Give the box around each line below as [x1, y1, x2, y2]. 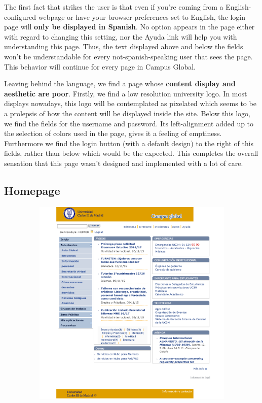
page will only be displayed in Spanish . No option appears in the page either [4, 21, 255, 32]
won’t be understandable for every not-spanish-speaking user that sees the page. [4, 51, 253, 61]
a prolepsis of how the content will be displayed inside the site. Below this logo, [4, 108, 250, 118]
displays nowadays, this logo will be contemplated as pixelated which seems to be [4, 98, 256, 109]
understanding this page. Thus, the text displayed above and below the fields [4, 41, 243, 52]
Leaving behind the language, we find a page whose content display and [4, 78, 236, 89]
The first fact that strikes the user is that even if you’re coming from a [4, 2, 223, 12]
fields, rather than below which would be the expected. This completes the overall [4, 148, 258, 158]
